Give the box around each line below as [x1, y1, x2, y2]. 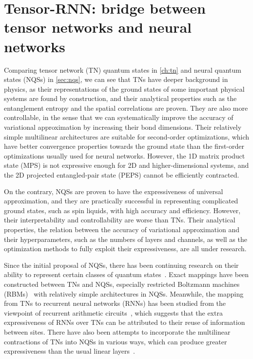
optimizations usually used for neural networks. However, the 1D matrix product [4, 150, 245, 160]
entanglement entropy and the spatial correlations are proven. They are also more [4, 102, 248, 113]
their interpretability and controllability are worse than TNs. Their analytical [4, 215, 235, 225]
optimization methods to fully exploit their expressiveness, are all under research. [4, 243, 247, 254]
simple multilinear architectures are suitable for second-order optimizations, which [4, 131, 250, 141]
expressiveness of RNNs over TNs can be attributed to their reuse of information [4, 317, 245, 327]
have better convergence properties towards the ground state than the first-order [4, 141, 244, 151]
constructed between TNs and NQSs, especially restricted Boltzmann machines [4, 279, 240, 289]
